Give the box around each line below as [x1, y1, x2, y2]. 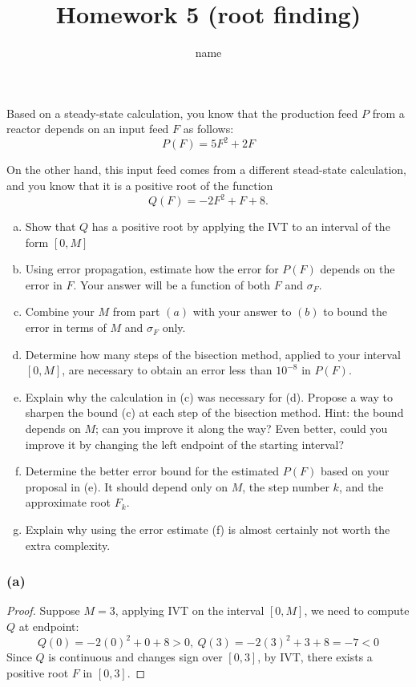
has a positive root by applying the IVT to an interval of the [91, 218, 390, 235]
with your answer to [192, 303, 292, 320]
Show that [25, 218, 76, 235]
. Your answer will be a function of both [73, 276, 271, 293]
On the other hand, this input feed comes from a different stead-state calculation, [6, 161, 406, 178]
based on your [320, 463, 390, 479]
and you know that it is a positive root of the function [6, 177, 273, 193]
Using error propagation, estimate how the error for [25, 261, 279, 277]
